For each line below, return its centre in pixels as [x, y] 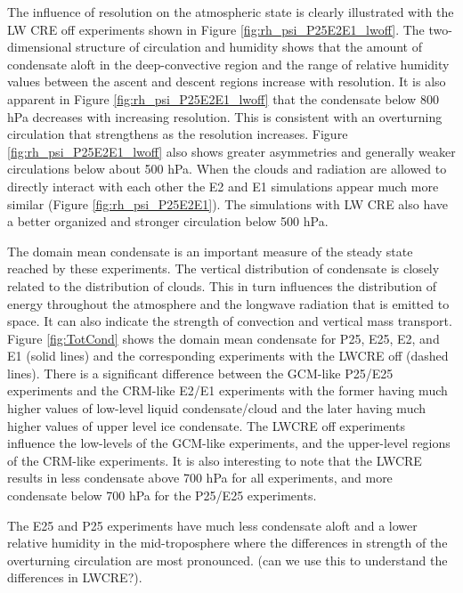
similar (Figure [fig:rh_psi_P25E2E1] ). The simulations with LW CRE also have [228, 203]
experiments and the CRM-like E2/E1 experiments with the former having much [227, 390]
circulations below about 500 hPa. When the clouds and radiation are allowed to [227, 169]
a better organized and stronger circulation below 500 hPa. [168, 221]
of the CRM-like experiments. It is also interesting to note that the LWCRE [215, 460]
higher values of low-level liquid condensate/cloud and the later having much [217, 408]
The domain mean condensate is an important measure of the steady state [210, 251]
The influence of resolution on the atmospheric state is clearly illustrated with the [231, 12]
